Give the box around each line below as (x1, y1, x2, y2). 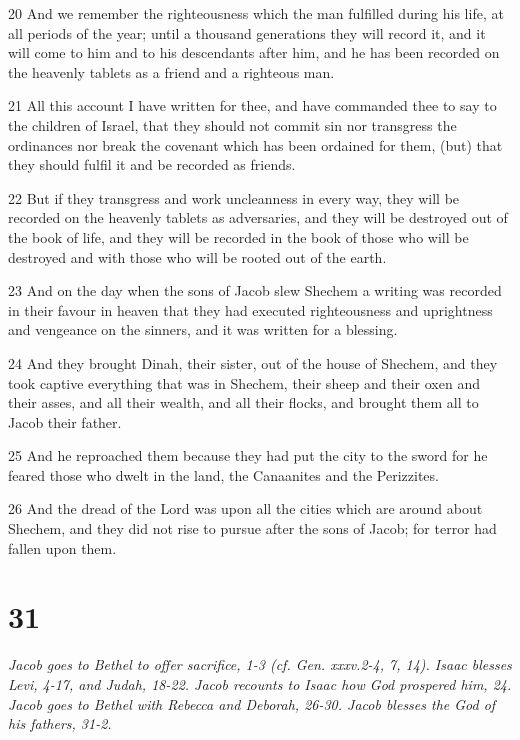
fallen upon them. (8, 537, 117, 558)
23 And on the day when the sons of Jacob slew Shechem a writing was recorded (8, 280, 502, 301)
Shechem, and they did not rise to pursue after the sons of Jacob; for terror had (8, 518, 497, 539)
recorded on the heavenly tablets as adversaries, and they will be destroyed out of (8, 207, 508, 228)
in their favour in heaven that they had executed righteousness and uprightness (8, 299, 493, 320)
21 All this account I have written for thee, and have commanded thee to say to (8, 95, 497, 116)
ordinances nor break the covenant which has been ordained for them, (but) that (8, 134, 503, 155)
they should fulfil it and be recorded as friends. (8, 154, 296, 175)
